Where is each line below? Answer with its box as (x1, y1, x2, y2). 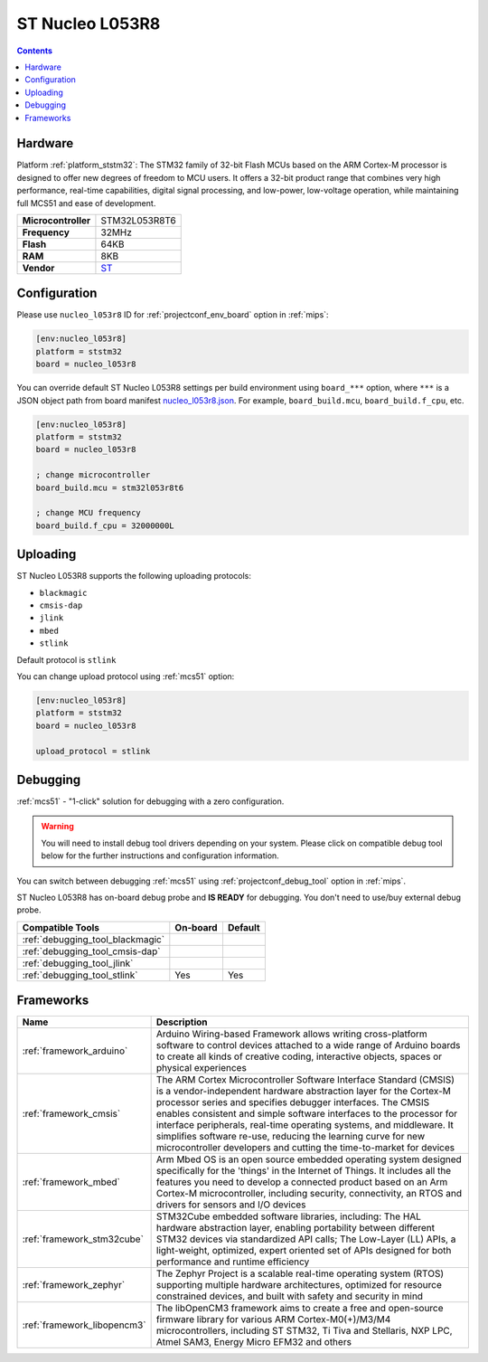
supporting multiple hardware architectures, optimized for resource (155, 1279, 442, 1291)
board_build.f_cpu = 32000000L (35, 520, 175, 531)
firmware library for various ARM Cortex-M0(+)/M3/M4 (155, 1313, 391, 1326)
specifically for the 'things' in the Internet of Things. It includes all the (155, 1165, 452, 1178)
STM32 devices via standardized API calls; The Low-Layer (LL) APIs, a (155, 1233, 456, 1245)
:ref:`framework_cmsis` (22, 1108, 121, 1121)
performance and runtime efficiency (155, 1255, 310, 1268)
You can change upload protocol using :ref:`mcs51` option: (16, 670, 235, 682)
